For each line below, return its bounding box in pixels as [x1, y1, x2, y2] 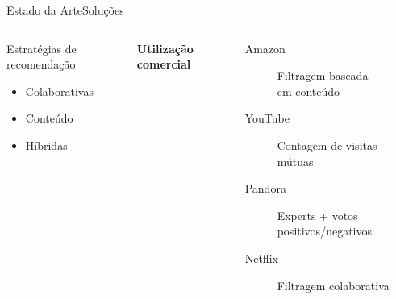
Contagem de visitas [277, 136, 377, 153]
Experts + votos [277, 206, 358, 223]
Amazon [244, 39, 286, 56]
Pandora [244, 180, 286, 197]
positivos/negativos [277, 222, 372, 239]
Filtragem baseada [277, 67, 369, 84]
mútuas [277, 152, 314, 169]
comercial [136, 56, 191, 73]
